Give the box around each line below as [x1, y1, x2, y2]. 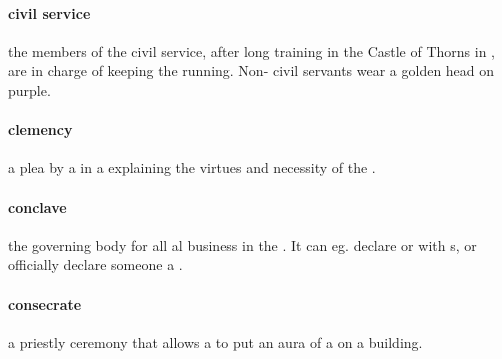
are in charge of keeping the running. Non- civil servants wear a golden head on [8, 60, 495, 81]
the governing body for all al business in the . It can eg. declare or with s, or [8, 234, 477, 255]
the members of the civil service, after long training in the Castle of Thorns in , [8, 40, 495, 61]
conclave [8, 196, 67, 217]
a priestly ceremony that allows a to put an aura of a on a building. [8, 331, 423, 352]
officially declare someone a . [8, 254, 183, 275]
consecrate [8, 293, 82, 314]
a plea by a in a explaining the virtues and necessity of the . [8, 157, 376, 178]
